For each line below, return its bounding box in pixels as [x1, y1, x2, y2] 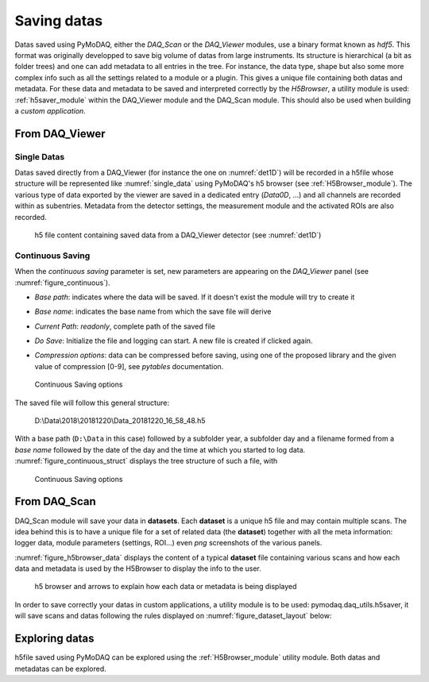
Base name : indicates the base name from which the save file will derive [34, 306, 272, 317]
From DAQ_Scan [14, 495, 97, 508]
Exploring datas [14, 632, 95, 645]
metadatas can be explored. [14, 664, 106, 673]
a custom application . [14, 106, 87, 115]
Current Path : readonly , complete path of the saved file [34, 322, 216, 331]
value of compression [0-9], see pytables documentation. [34, 361, 224, 371]
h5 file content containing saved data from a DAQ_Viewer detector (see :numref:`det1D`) [34, 230, 322, 240]
